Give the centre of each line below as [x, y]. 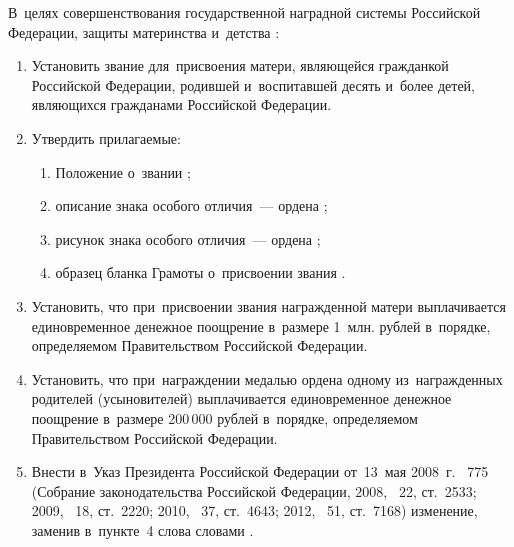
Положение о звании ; [123, 171]
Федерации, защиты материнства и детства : [144, 31]
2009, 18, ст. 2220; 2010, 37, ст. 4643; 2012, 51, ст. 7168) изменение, [254, 510]
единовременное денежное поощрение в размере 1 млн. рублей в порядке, [261, 325]
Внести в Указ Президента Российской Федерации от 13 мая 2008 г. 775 [260, 471]
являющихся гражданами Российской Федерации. [181, 104]
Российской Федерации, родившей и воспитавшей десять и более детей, [253, 84]
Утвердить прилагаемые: [106, 137]
